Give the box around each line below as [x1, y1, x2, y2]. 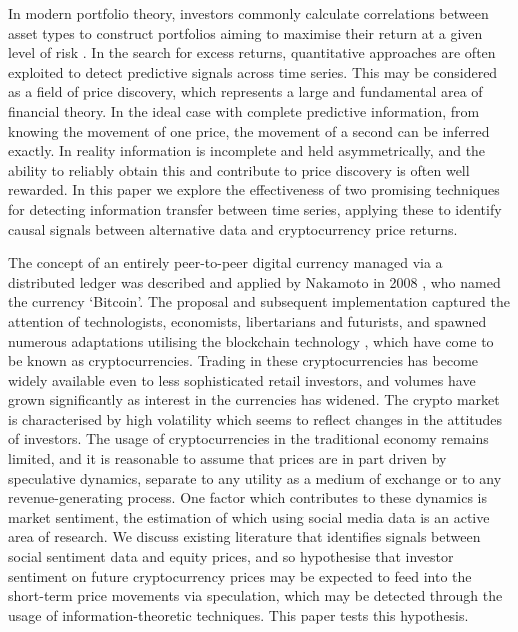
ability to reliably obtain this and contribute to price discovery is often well [8, 159, 470, 180]
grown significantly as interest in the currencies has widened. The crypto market [8, 389, 500, 410]
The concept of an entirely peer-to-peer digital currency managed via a [8, 252, 443, 273]
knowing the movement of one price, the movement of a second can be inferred [8, 120, 490, 141]
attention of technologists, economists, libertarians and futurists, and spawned [8, 310, 487, 331]
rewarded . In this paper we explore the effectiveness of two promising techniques [8, 179, 500, 200]
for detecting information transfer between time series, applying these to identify [8, 198, 502, 219]
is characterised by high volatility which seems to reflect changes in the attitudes [8, 408, 503, 429]
